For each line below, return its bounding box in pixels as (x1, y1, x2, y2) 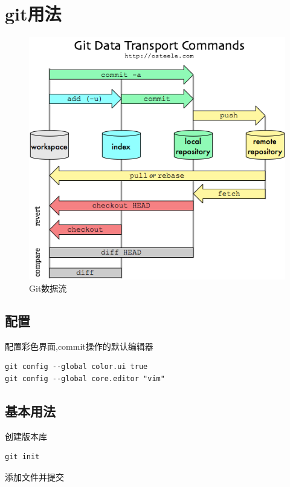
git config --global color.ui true (5, 362, 148, 371)
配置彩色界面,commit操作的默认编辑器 (5, 339, 153, 352)
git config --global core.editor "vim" (5, 374, 165, 383)
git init (5, 453, 40, 462)
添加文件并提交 (5, 470, 64, 483)
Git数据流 (29, 281, 67, 294)
